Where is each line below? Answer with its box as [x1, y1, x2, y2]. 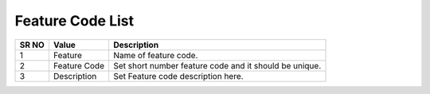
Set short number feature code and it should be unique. [112, 60, 322, 71]
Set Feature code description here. [112, 70, 244, 81]
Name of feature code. [112, 49, 198, 61]
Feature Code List [14, 12, 135, 29]
